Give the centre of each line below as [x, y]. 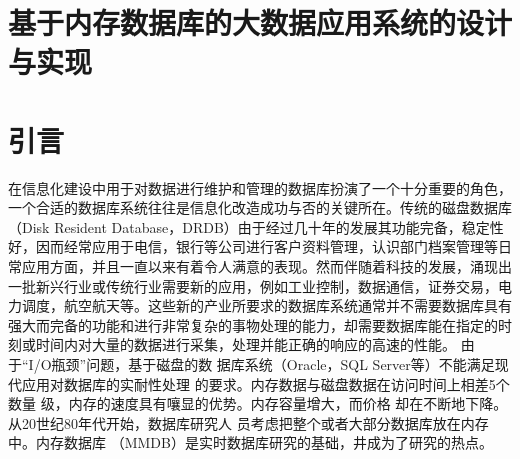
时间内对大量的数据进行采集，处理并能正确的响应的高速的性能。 [245, 344]
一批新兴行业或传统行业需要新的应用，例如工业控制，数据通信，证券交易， [253, 285]
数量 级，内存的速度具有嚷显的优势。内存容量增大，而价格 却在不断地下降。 [258, 403]
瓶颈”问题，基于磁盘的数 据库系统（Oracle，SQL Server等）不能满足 [273, 364]
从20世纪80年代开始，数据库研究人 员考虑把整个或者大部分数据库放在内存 [248, 422]
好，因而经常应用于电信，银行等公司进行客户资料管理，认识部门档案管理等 [253, 246]
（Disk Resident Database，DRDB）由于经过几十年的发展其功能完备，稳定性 [256, 226]
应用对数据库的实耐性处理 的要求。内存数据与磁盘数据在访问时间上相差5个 [265, 383]
